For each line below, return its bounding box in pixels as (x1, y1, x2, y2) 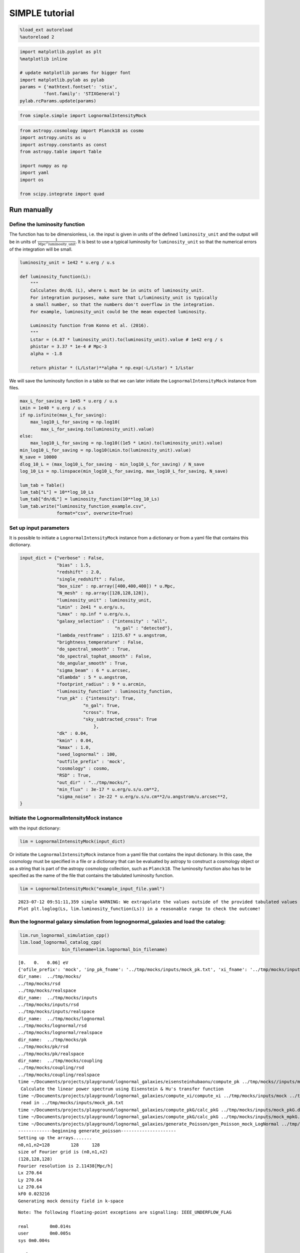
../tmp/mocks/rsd (18, 980, 60, 986)
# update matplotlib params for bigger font (19, 70, 131, 76)
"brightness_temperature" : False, (56, 640, 144, 645)
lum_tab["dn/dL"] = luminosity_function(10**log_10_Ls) (19, 496, 160, 502)
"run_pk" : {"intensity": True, (56, 696, 136, 701)
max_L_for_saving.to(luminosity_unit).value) (40, 426, 154, 432)
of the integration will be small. (9, 246, 72, 252)
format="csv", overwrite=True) (56, 510, 133, 516)
